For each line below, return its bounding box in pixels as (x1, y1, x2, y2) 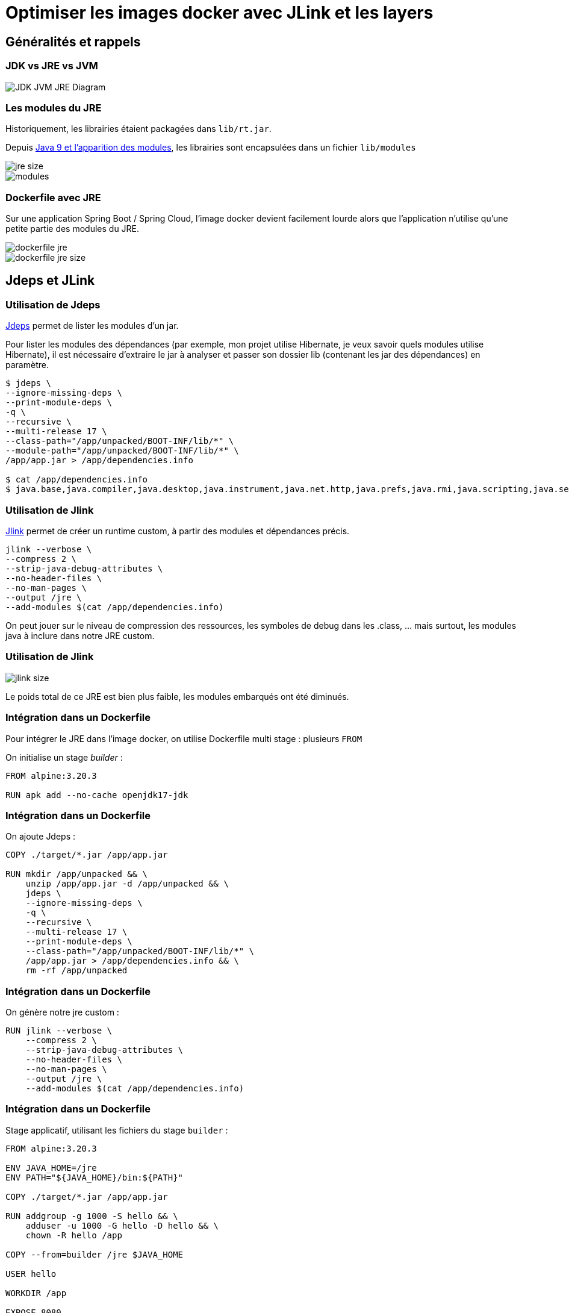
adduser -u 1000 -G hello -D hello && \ (25, 1220, 219, 1230)
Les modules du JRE (5, 101, 102, 114)
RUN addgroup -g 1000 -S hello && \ (5, 1211, 178, 1221)
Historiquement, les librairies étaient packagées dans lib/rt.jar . (5, 123, 272, 134)
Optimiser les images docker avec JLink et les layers (5, 2, 434, 23)
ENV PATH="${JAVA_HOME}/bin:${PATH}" (5, 1172, 184, 1182)
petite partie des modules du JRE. (5, 223, 140, 234)
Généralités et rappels (5, 34, 141, 49)
